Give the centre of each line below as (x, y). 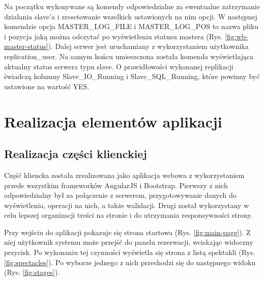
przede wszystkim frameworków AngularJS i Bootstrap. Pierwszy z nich (116, 185)
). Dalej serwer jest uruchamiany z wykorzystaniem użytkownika (148, 46)
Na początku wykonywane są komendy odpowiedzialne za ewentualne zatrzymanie (132, 6)
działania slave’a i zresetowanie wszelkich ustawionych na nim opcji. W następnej (131, 16)
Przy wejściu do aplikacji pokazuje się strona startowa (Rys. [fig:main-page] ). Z (127, 232)
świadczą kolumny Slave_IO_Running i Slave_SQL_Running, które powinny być (132, 76)
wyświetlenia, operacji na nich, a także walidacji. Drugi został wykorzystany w (127, 205)
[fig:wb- (237, 36)
